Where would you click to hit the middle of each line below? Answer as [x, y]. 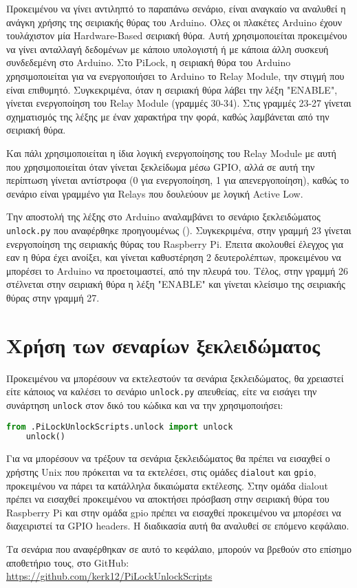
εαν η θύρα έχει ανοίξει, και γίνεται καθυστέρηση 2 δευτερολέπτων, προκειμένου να [174, 257]
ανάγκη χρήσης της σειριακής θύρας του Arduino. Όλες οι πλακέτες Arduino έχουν [174, 22]
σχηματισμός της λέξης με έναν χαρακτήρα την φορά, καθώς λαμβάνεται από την [168, 116]
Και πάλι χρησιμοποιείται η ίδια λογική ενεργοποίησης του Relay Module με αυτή [171, 153]
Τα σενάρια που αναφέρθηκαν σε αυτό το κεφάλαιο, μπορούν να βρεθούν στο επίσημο [179, 548]
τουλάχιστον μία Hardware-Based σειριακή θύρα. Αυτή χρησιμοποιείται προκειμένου [177, 35]
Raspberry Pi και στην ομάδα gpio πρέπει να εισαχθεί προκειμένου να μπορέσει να [174, 512]
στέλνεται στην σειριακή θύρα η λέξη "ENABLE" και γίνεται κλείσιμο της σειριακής [176, 284]
